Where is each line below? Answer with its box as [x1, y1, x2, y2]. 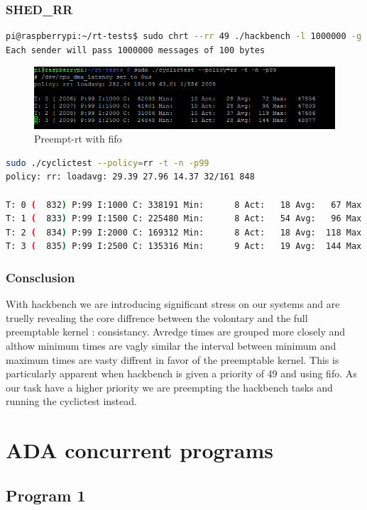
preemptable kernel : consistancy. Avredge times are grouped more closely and [6, 324, 346, 339]
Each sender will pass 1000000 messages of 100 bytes [6, 45, 265, 55]
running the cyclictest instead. [6, 394, 137, 409]
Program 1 [6, 484, 86, 506]
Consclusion [6, 268, 75, 286]
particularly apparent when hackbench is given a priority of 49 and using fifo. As [6, 366, 357, 381]
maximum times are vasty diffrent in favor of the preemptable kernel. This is [6, 352, 339, 367]
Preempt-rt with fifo [34, 131, 122, 146]
